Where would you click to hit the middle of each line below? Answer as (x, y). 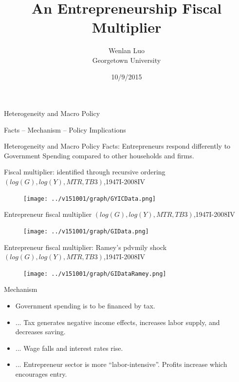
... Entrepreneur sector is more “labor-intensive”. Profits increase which (121, 364)
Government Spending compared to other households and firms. (99, 155)
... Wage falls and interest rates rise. (69, 348)
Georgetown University (127, 60)
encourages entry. (41, 373)
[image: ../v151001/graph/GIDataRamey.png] (95, 274)
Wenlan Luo (127, 50)
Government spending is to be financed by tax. (85, 306)
